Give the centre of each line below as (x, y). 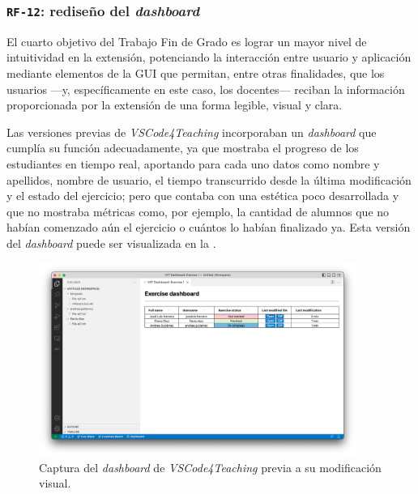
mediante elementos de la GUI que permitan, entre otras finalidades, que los (196, 72)
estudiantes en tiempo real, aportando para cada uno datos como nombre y (193, 163)
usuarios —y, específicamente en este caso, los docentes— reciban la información (206, 89)
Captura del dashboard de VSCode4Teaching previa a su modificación (210, 467)
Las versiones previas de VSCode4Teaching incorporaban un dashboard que (192, 132)
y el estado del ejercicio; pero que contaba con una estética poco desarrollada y (203, 196)
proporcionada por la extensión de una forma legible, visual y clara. (175, 105)
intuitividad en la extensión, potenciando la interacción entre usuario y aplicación (209, 57)
